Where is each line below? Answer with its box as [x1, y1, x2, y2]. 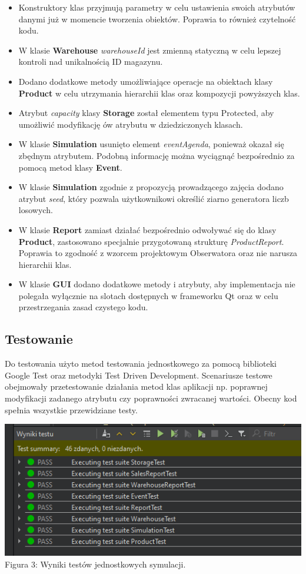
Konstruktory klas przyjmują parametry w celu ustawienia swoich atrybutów [18, 1, 295, 13]
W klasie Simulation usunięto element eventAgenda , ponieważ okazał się [18, 138, 284, 150]
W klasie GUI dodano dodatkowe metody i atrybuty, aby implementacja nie [18, 278, 295, 290]
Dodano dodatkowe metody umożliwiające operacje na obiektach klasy [18, 75, 273, 87]
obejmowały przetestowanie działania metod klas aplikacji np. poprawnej [5, 380, 268, 393]
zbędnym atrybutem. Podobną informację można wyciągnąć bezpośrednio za [18, 149, 295, 161]
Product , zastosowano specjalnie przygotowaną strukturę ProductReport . [18, 235, 284, 247]
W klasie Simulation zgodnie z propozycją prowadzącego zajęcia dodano [18, 181, 284, 193]
